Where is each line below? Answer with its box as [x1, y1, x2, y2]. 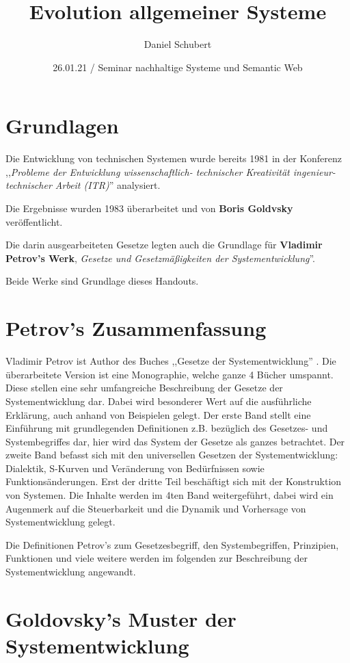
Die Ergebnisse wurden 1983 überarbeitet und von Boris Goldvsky [5, 201, 293, 216]
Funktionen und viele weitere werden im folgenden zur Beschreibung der [5, 551, 308, 565]
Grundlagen [5, 112, 119, 140]
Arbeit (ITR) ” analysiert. [55, 178, 161, 192]
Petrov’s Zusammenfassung [5, 314, 267, 342]
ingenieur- [293, 164, 336, 179]
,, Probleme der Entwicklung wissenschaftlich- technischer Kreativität [5, 164, 290, 179]
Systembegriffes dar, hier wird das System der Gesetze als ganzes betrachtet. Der [5, 434, 345, 448]
